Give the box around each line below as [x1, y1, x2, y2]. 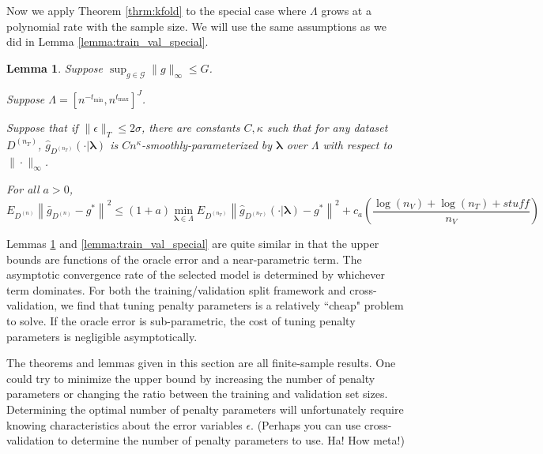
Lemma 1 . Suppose [6, 59, 104, 76]
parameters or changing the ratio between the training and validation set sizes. [6, 385, 388, 402]
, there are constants [141, 119, 240, 136]
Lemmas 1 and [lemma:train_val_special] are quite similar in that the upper [6, 235, 379, 252]
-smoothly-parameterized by [141, 136, 273, 152]
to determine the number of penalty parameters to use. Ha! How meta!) [57, 432, 405, 448]
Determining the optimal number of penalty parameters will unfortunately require [6, 401, 404, 417]
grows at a [321, 2, 371, 18]
